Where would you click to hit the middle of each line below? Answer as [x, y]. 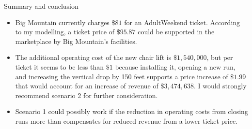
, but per [220, 57]
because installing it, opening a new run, [175, 66]
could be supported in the [176, 32]
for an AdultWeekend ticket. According [182, 22]
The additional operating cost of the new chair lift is [93, 57]
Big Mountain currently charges [62, 22]
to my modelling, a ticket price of [65, 32]
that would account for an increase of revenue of [87, 86]
